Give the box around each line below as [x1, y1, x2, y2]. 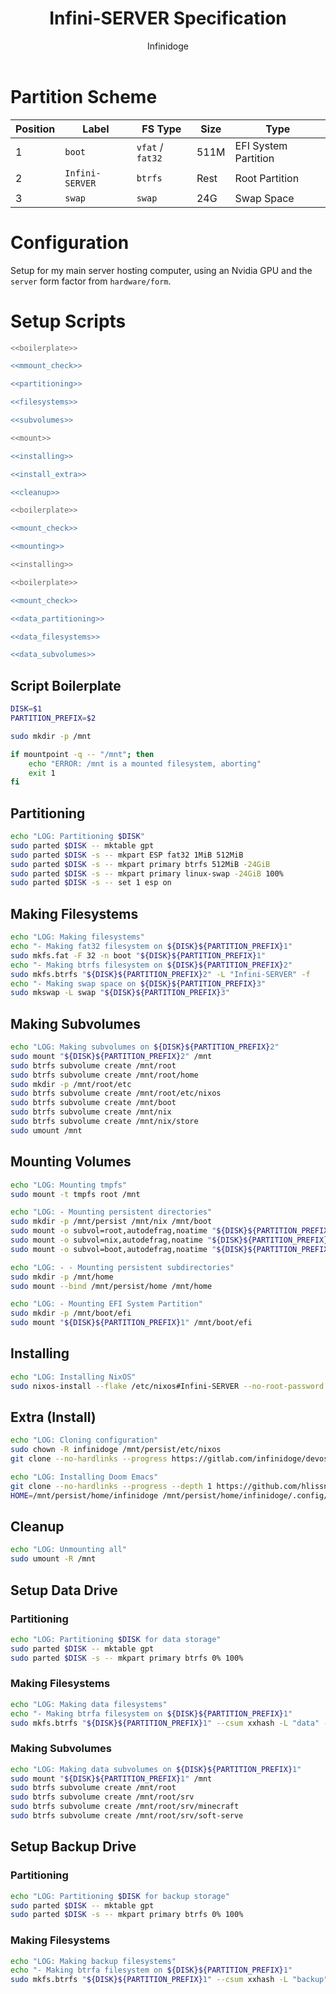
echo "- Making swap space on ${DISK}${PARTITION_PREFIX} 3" [10, 978, 267, 989]
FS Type [141, 122, 182, 136]
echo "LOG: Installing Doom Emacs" [10, 1472, 159, 1482]
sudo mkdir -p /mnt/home [10, 1272, 114, 1282]
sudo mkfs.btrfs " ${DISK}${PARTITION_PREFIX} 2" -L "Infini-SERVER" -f [10, 969, 311, 979]
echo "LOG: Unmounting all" [10, 1545, 128, 1555]
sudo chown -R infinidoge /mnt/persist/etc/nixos [10, 1445, 222, 1455]
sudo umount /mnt [10, 1125, 83, 1136]
